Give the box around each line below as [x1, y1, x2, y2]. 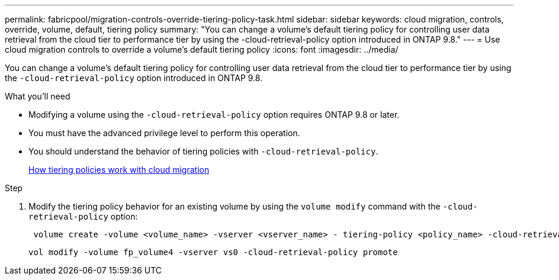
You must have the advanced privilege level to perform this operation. [28, 128, 300, 138]
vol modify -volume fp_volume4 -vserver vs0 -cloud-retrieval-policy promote [28, 247, 398, 257]
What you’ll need [5, 91, 70, 101]
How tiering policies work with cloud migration [28, 165, 210, 175]
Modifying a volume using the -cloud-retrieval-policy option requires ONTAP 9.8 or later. [28, 110, 400, 120]
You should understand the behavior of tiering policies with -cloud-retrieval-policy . [28, 146, 378, 156]
